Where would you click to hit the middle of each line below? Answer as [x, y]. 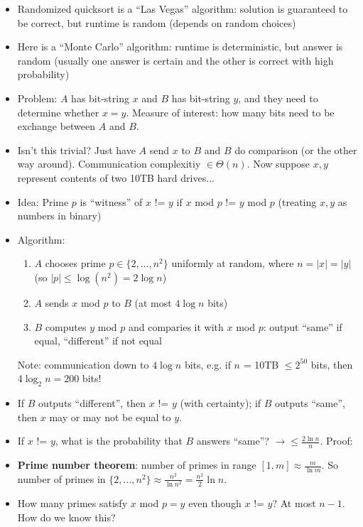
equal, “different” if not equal [98, 341]
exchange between [56, 126]
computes [66, 326]
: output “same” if [303, 326]
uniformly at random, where [233, 263]
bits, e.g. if [207, 364]
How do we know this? [66, 517]
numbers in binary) [59, 216]
